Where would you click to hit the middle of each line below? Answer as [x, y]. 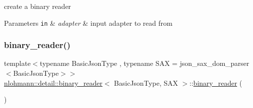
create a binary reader [38, 6]
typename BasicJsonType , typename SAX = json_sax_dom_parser [145, 63]
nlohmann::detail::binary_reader [53, 82]
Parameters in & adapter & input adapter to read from [88, 23]
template [17, 63]
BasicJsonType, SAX [146, 82]
